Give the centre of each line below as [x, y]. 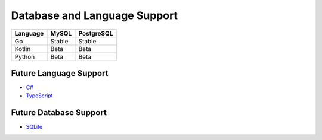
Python [25, 56]
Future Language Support [60, 73]
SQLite [34, 127]
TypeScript [39, 96]
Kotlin [23, 49]
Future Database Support [59, 113]
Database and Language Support [95, 15]
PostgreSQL [96, 33]
